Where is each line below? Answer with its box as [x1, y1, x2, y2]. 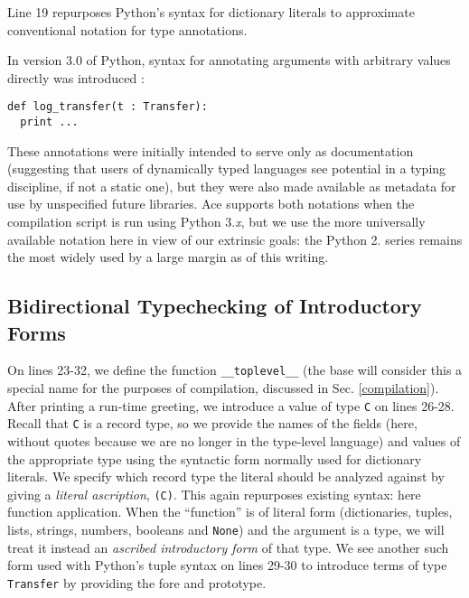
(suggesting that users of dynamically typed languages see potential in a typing [7, 159, 446, 178]
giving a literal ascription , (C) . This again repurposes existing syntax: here [7, 484, 421, 503]
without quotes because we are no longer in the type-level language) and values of [7, 432, 461, 450]
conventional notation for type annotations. [7, 20, 248, 39]
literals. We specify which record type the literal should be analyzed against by [7, 467, 445, 486]
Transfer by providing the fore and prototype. [7, 573, 267, 592]
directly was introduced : [7, 68, 145, 87]
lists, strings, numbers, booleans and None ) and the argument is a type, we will [7, 520, 445, 539]
